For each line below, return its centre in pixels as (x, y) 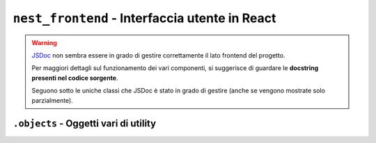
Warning (44, 42)
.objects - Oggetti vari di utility (85, 124)
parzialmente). (52, 100)
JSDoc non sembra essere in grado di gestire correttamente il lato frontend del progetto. (158, 55)
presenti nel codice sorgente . (75, 78)
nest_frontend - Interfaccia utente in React (144, 18)
